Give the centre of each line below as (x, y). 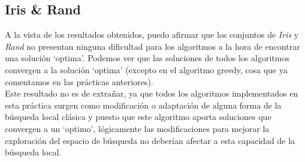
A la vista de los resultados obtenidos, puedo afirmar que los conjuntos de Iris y (152, 34)
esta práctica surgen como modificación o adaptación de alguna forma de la (143, 105)
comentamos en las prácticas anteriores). (79, 81)
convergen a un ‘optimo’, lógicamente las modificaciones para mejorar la (137, 128)
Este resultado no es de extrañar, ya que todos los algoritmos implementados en (152, 93)
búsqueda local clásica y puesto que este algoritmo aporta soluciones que (138, 117)
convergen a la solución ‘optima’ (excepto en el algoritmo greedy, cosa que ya (146, 69)
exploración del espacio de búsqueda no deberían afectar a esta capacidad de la (150, 140)
